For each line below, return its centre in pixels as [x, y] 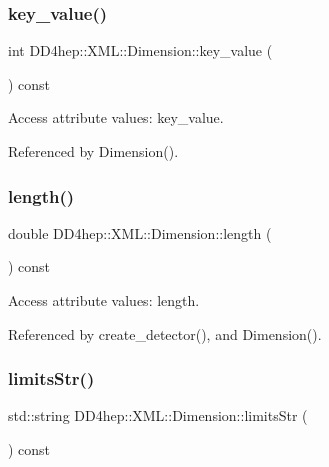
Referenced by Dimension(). [93, 151]
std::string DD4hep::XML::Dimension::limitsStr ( [158, 415]
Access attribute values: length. [104, 300]
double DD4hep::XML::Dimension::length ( [140, 232]
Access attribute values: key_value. [116, 117]
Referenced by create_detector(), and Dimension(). [165, 333]
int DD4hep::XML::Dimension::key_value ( [140, 50]
